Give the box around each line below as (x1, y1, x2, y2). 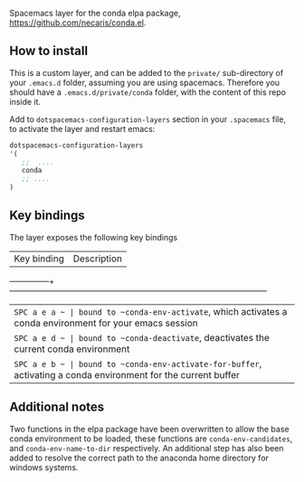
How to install (9, 43, 89, 59)
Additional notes (9, 400, 105, 415)
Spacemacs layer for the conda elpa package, (9, 8, 181, 18)
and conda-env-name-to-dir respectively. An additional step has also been (9, 442, 284, 453)
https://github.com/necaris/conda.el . (9, 17, 147, 28)
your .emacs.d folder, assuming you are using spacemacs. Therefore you (9, 77, 280, 88)
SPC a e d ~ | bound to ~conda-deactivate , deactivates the (14, 331, 270, 344)
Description (72, 252, 122, 265)
